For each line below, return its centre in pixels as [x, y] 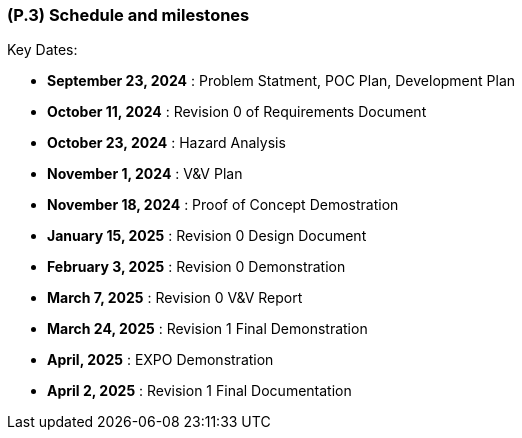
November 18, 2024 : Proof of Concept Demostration [223, 205]
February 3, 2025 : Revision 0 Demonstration [196, 267]
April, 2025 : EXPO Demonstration [160, 360]
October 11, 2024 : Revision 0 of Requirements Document [237, 112]
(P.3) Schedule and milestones [128, 15]
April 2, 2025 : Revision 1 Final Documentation [199, 391]
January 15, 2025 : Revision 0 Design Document [207, 236]
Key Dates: [42, 50]
